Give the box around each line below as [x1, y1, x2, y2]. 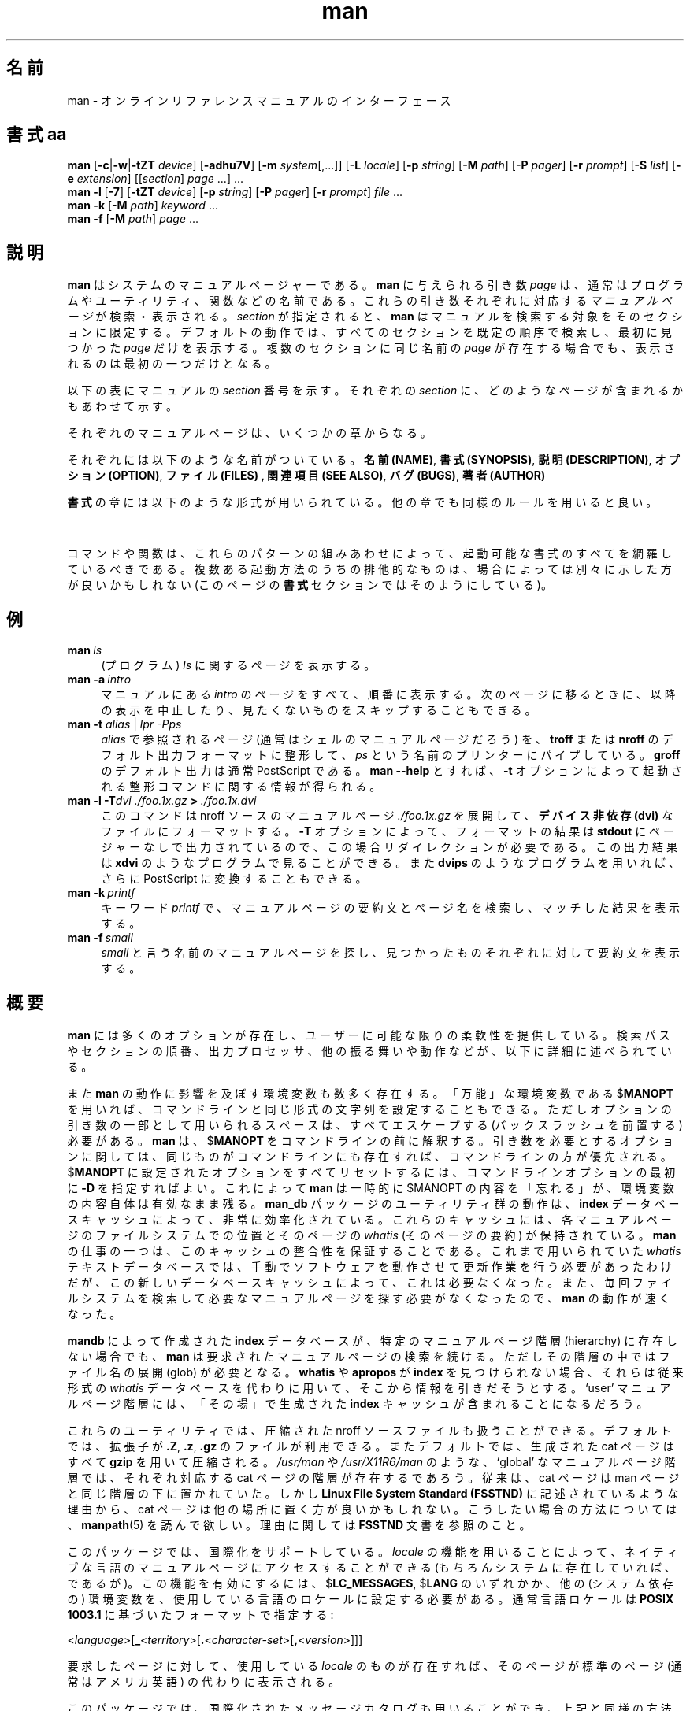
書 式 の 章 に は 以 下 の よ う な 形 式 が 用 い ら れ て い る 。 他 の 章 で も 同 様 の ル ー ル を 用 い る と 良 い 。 [67, 495, 658, 509]
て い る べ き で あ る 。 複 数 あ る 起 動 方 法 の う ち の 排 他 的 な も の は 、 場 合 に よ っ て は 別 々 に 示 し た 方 [67, 562, 672, 576]
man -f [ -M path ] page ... [67, 212, 198, 226]
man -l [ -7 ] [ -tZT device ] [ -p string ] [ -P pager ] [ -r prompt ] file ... [67, 185, 403, 199]
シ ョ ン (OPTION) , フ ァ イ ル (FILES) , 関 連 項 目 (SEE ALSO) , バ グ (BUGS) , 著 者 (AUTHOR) [67, 468, 546, 483]
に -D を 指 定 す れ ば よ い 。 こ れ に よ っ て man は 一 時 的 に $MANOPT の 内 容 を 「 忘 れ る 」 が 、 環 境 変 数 [67, 1180, 674, 1194]
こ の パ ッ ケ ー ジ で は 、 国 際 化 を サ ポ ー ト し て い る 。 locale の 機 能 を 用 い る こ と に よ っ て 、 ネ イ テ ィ [67, 1544, 678, 1558]
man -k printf [67, 886, 135, 900]
